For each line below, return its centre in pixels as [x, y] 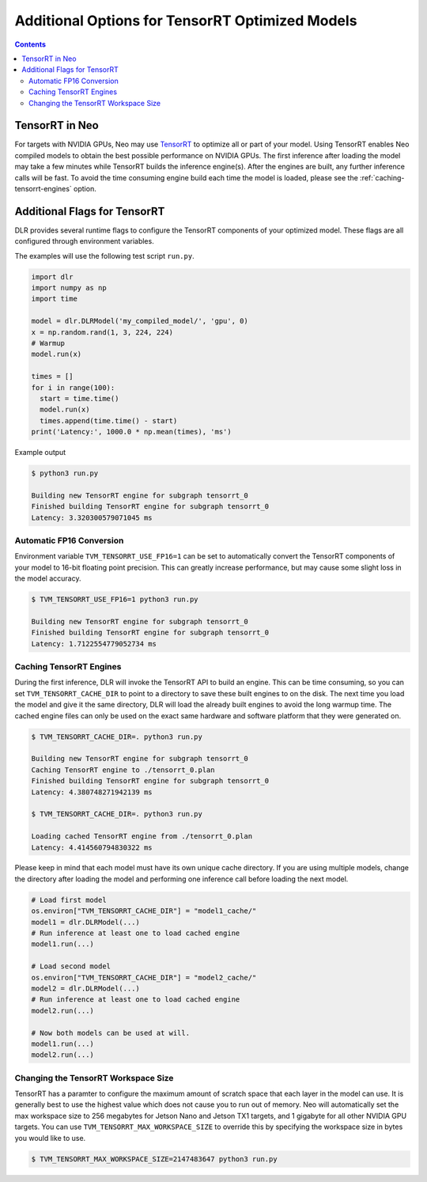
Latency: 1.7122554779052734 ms [94, 644]
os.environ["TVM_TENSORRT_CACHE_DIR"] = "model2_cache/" [144, 977]
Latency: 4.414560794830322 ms [92, 847]
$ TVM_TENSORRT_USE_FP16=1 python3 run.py [115, 600]
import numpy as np [69, 288]
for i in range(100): [73, 387]
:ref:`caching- [382, 177]
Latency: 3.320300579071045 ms [92, 517]
